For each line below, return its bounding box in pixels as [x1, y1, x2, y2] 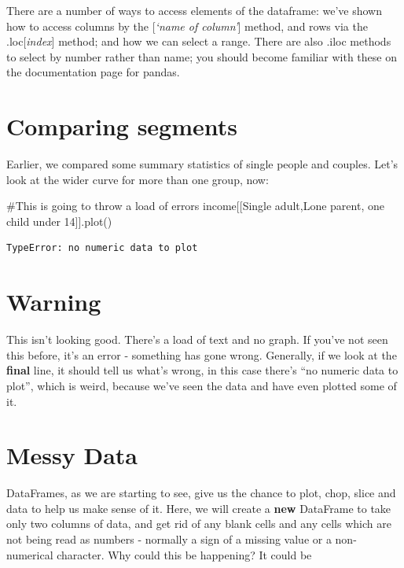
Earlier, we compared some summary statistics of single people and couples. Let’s [6, 156, 398, 172]
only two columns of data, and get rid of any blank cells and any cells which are [6, 515, 391, 532]
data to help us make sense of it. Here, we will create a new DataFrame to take [6, 500, 391, 516]
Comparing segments [6, 110, 238, 142]
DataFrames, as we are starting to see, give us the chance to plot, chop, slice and [6, 485, 396, 501]
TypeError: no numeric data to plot [6, 242, 198, 254]
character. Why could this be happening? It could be [57, 546, 312, 562]
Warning [6, 286, 101, 318]
